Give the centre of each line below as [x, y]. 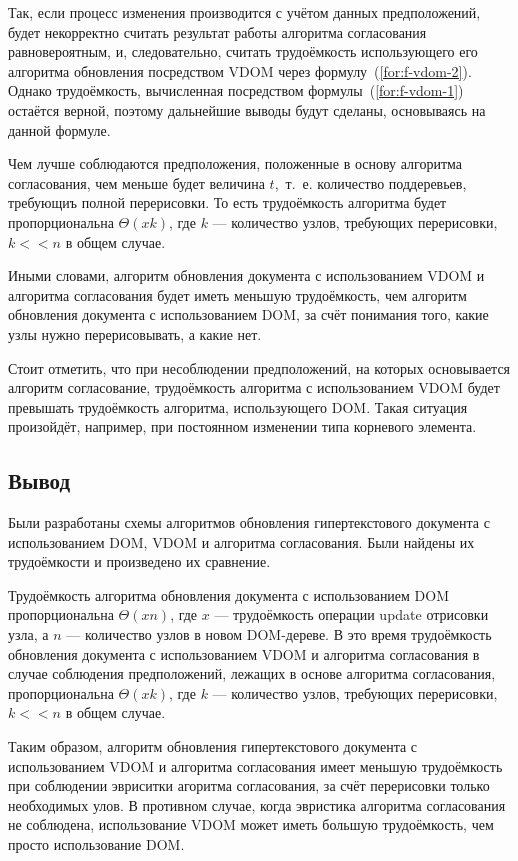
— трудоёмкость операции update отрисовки [351, 614]
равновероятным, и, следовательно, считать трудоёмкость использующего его [243, 51]
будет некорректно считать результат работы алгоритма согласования [217, 31]
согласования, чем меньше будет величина [136, 182]
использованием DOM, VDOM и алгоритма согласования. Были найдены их [241, 541]
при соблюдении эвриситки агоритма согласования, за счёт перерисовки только [249, 785]
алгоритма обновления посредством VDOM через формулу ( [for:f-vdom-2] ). [240, 70]
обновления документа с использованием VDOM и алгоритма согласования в [244, 653]
